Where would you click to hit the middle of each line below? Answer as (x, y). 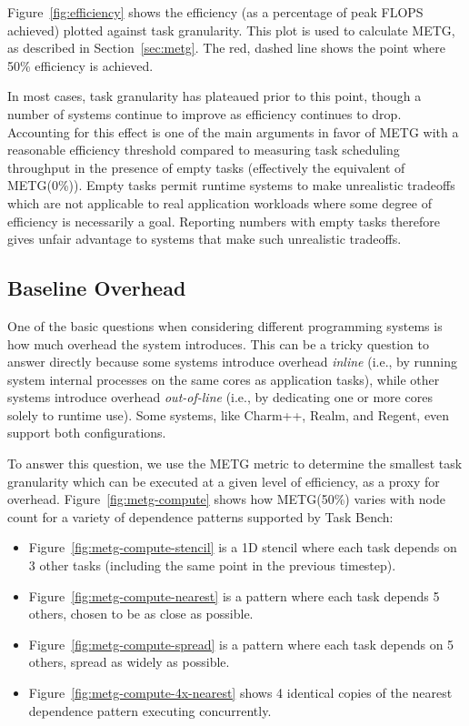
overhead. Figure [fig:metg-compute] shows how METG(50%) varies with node (226, 499)
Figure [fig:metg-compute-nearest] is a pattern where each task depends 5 (234, 595)
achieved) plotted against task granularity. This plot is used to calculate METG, (231, 30)
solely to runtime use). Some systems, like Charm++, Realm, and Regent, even (229, 414)
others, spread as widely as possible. (129, 662)
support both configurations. (87, 433)
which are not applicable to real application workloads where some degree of (220, 202)
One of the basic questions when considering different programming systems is (225, 325)
